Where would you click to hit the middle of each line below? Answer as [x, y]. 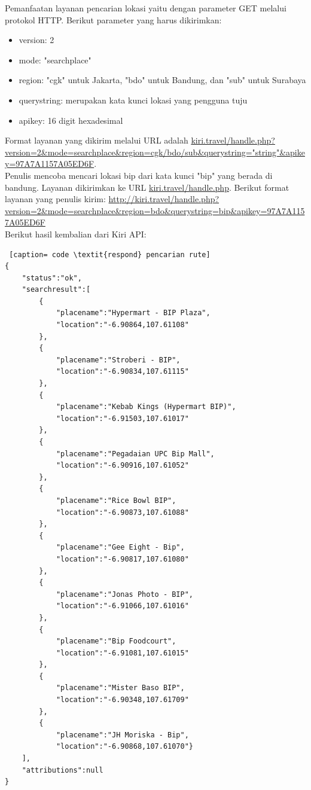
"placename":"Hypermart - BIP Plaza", [133, 313]
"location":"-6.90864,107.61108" [122, 325]
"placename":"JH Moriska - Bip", [122, 735]
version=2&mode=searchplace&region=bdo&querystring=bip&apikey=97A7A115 [155, 210]
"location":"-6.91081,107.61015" [122, 653]
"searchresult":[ [56, 290]
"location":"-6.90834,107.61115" [122, 372]
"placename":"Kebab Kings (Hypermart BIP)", [146, 407]
